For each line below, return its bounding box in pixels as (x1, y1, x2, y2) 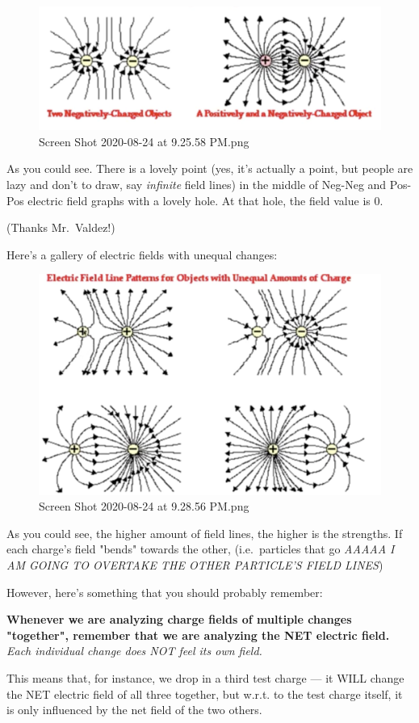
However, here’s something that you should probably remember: (6, 583, 323, 600)
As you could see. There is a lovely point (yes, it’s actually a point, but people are (6, 160, 413, 177)
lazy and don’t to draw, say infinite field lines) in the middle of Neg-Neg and (6, 175, 387, 192)
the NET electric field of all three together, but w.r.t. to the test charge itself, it (6, 685, 403, 702)
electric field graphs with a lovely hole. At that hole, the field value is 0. (27, 191, 383, 208)
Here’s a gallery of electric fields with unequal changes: (6, 246, 278, 263)
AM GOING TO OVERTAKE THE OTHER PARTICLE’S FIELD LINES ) (6, 557, 383, 574)
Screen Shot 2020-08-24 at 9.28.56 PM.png (39, 498, 249, 515)
